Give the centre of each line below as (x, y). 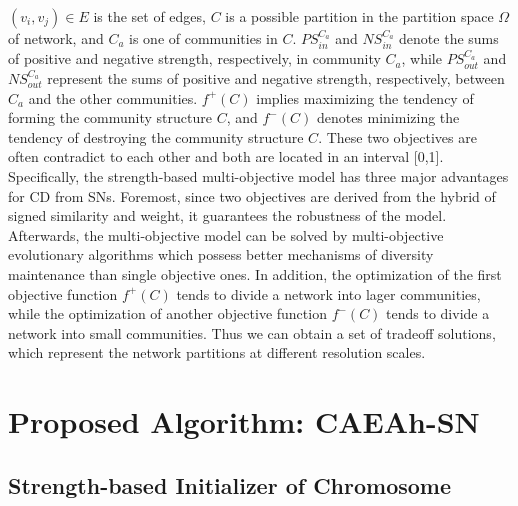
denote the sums (449, 38)
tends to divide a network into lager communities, (328, 293)
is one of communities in (203, 38)
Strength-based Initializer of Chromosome (230, 484)
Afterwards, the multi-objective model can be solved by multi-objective (226, 234)
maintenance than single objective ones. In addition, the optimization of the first (255, 273)
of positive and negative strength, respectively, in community (194, 58)
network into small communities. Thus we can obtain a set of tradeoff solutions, (252, 332)
